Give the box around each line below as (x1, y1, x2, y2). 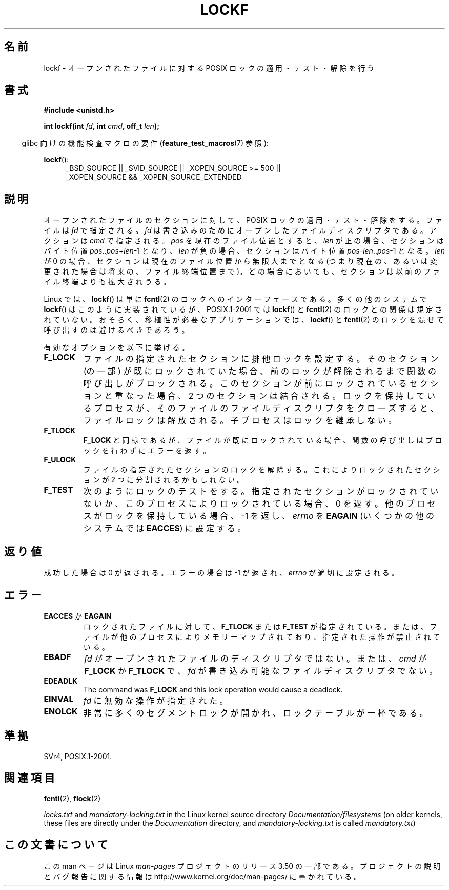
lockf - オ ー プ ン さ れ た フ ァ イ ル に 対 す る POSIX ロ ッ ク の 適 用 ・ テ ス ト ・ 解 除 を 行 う (44, 63, 375, 72)
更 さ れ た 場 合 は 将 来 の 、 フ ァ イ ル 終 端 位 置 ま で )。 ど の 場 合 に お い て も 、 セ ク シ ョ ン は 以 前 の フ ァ (44, 267, 440, 276)
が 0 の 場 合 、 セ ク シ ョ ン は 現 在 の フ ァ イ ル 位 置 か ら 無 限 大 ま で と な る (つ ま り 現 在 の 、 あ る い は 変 (44, 257, 437, 266)
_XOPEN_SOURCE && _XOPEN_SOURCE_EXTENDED (66, 172, 242, 182)
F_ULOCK (44, 455, 76, 465)
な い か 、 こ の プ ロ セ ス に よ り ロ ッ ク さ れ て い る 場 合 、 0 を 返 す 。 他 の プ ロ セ (83, 498, 436, 509)
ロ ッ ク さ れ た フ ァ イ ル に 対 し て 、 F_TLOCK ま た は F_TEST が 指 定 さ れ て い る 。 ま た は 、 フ (83, 622, 437, 631)
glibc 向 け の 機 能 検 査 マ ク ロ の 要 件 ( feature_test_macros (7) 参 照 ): (22, 139, 269, 148)
